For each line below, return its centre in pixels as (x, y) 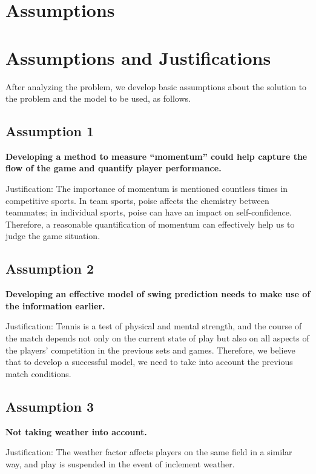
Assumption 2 (50, 268)
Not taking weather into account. (76, 431)
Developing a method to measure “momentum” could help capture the (156, 156)
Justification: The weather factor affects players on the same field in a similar (149, 452)
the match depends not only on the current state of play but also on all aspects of (157, 338)
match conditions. (38, 373)
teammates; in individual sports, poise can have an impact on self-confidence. (149, 212)
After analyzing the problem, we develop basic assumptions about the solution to (156, 86)
